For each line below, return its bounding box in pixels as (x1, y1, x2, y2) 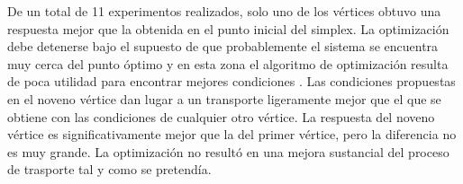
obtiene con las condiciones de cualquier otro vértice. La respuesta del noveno (7, 107, 435, 126)
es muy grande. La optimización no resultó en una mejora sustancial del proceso (7, 142, 449, 161)
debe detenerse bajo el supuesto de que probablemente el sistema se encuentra (7, 37, 439, 56)
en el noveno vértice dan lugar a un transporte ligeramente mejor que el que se (7, 89, 441, 108)
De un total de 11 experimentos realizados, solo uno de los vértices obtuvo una (7, 2, 441, 20)
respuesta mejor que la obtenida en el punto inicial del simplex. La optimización (7, 19, 449, 38)
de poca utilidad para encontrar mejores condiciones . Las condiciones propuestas (7, 72, 456, 91)
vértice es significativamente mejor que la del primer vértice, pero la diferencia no (7, 125, 457, 144)
